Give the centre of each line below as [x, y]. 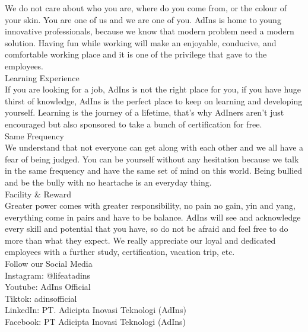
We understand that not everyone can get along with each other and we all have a [154, 147]
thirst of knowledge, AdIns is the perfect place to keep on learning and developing [154, 100]
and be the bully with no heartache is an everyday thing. [108, 182]
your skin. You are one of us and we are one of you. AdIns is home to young [143, 19]
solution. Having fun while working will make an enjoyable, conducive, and [141, 42]
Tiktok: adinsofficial [41, 298]
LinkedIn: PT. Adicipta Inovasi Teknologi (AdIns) [96, 310]
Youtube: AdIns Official [48, 287]
